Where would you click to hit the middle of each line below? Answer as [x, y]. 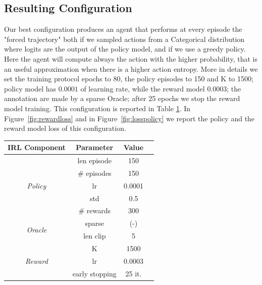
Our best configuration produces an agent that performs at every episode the [123, 29]
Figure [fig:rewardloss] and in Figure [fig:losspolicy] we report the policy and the [129, 118]
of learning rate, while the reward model [143, 88]
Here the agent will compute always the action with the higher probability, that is [131, 58]
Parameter [95, 147]
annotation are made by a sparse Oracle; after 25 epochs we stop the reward [122, 98]
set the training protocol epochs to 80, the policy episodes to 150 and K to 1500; [129, 79]
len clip [95, 236]
